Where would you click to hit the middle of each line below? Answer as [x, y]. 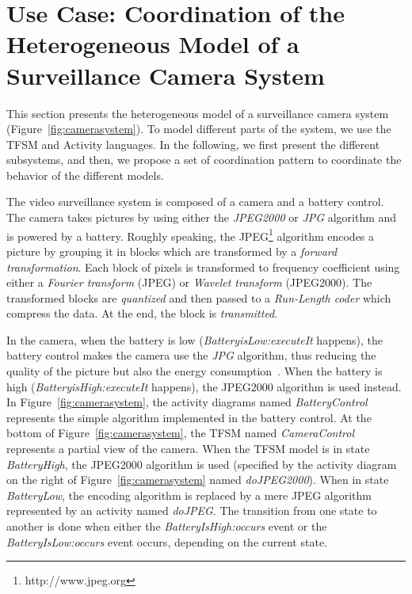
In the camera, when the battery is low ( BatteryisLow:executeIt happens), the [195, 339]
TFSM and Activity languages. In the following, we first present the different [193, 144]
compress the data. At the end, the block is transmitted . [142, 313]
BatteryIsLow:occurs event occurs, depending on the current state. [167, 541]
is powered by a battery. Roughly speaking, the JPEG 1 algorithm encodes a [191, 234]
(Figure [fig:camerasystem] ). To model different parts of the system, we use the [199, 129]
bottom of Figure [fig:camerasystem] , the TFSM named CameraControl [181, 433]
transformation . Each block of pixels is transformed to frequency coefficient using [203, 267]
